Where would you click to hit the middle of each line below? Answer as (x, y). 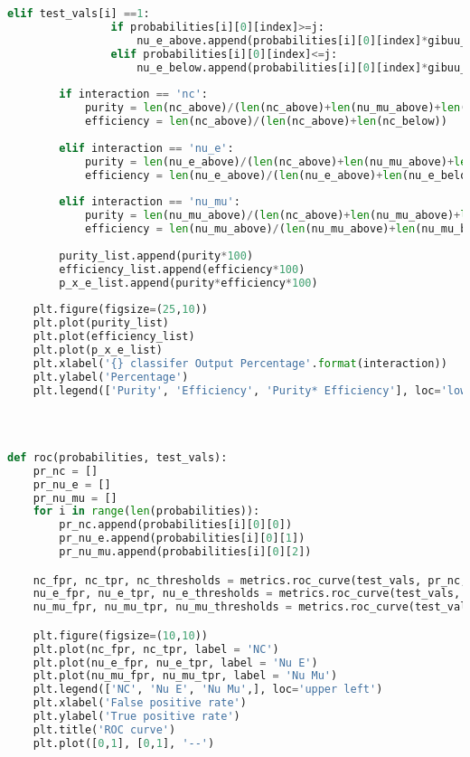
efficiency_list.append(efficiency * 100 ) (182, 269)
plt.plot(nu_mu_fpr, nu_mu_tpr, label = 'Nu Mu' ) (185, 676)
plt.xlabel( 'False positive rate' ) (140, 703)
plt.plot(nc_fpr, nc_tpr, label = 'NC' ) (156, 649)
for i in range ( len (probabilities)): (146, 511)
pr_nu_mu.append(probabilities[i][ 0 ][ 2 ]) (185, 552)
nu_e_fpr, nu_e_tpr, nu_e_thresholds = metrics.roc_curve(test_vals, (247, 594)
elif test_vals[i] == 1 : (79, 14)
